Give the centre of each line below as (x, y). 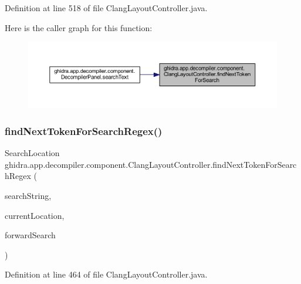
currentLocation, (35, 215)
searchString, (28, 195)
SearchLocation (32, 153)
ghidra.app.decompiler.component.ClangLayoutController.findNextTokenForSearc (151, 164)
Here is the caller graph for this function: (79, 27)
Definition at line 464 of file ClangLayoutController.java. (106, 274)
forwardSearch (30, 235)
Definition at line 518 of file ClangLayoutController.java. (106, 8)
